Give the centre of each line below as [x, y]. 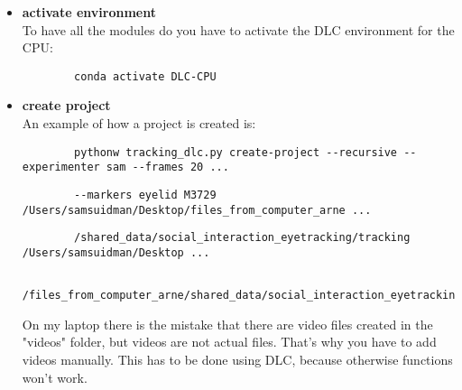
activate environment [89, 12]
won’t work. [55, 377]
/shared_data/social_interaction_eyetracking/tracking [242, 238]
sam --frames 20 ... [167, 167]
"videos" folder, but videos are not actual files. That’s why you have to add [229, 342]
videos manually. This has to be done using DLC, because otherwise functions [237, 360]
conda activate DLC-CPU [145, 76]
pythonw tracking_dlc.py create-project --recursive [236, 152]
